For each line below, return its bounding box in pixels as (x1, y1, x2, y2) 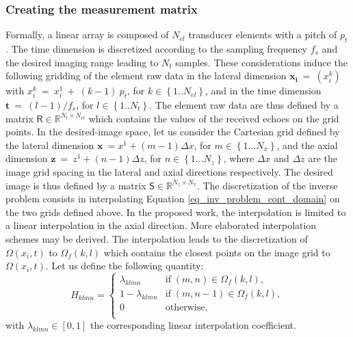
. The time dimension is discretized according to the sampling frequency (5, 42, 308, 56)
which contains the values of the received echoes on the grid (88, 111, 339, 125)
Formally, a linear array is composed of (5, 27, 169, 42)
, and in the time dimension (205, 83, 322, 98)
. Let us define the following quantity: (45, 258, 204, 273)
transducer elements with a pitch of (188, 27, 337, 42)
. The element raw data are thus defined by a (149, 98, 339, 111)
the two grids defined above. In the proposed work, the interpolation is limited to (5, 204, 346, 219)
